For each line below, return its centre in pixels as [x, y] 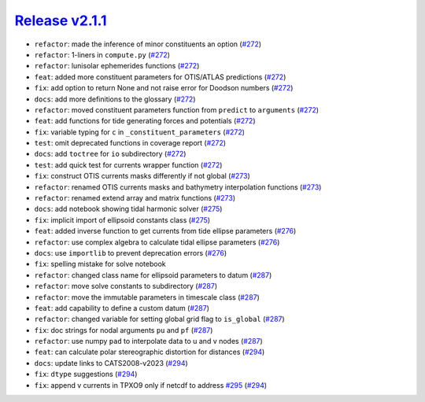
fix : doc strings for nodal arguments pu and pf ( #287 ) [124, 330]
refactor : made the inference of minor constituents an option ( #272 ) [148, 44]
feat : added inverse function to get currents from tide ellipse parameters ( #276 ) [165, 231]
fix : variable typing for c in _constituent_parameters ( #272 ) [140, 132]
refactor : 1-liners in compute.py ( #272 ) [102, 54]
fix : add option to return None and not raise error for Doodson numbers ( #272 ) [164, 88]
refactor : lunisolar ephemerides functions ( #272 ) [117, 66]
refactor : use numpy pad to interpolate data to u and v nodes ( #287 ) [148, 341]
